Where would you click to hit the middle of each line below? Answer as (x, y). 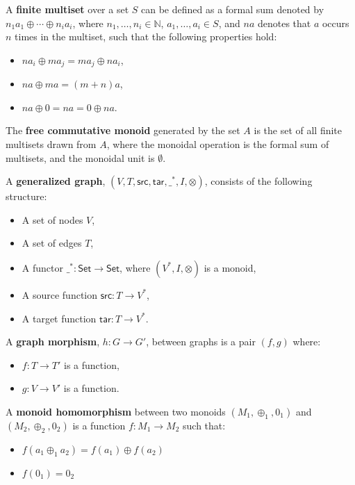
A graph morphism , (53, 342)
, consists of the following (258, 181)
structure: (26, 196)
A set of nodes (52, 219)
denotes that (284, 23)
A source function (60, 294)
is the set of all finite (298, 130)
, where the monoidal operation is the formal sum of (218, 144)
